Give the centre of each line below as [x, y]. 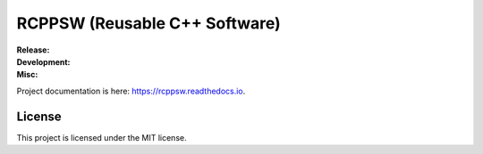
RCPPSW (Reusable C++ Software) [148, 23]
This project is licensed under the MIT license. [102, 137]
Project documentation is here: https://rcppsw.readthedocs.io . [131, 91]
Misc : [27, 75]
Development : [43, 61]
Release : [33, 50]
